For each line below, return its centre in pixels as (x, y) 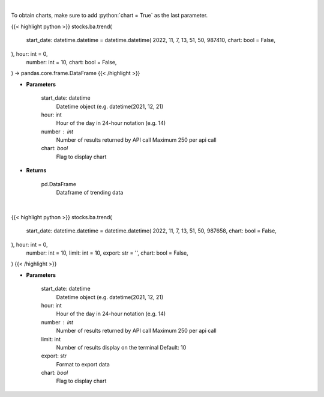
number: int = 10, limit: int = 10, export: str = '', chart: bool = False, (107, 253)
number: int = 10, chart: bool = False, (71, 62)
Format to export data (83, 364)
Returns (36, 171)
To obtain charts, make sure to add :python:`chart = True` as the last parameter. (109, 16)
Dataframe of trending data (90, 193)
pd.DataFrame (59, 184)
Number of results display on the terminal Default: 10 (121, 347)
